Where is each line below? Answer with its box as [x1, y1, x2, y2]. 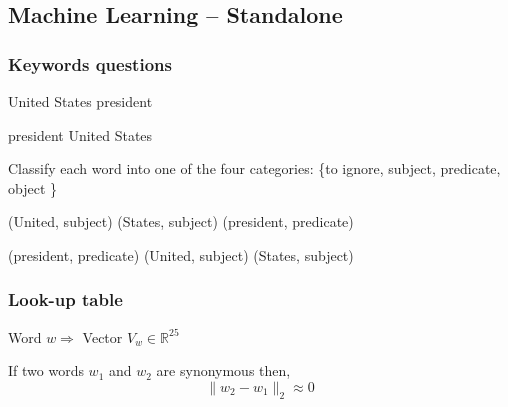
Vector [82, 326, 123, 347]
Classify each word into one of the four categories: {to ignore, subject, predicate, [8, 158, 501, 179]
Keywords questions [8, 51, 172, 76]
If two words [8, 360, 84, 381]
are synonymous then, [156, 360, 291, 381]
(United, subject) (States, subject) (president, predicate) [8, 211, 354, 232]
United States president [8, 91, 153, 111]
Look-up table [8, 287, 123, 312]
